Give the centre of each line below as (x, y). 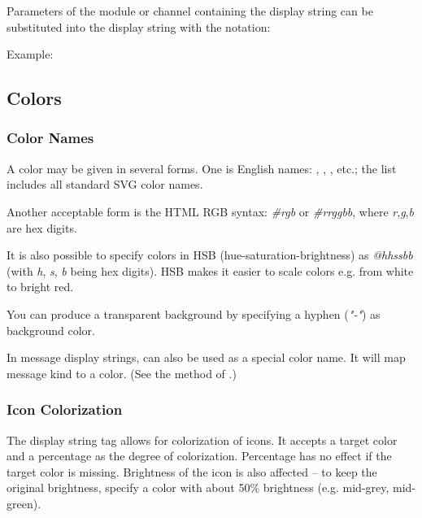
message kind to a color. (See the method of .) (122, 373)
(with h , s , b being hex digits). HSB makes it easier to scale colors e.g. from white (210, 270)
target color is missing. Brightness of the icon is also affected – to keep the (192, 471)
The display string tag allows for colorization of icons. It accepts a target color (202, 440)
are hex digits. (42, 227)
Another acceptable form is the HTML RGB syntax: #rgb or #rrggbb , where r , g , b (210, 211)
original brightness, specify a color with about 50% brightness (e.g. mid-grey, (198, 488)
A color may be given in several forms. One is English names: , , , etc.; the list (202, 168)
